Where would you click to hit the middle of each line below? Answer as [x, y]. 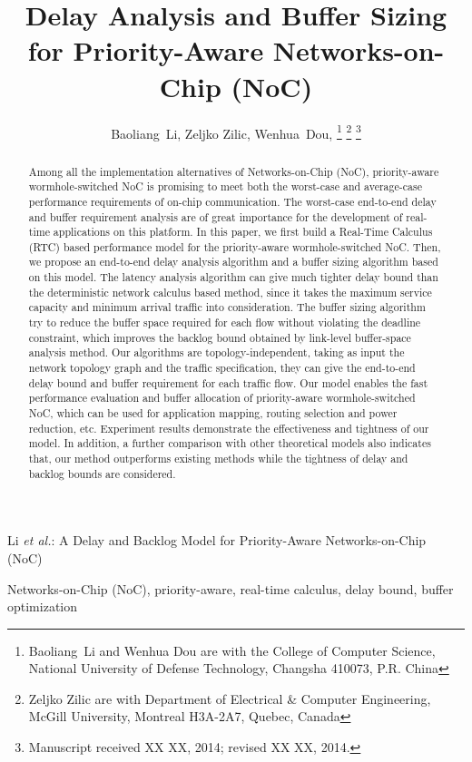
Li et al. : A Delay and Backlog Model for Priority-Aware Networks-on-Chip [217, 540]
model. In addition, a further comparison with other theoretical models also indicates [230, 443]
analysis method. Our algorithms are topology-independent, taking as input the [216, 352]
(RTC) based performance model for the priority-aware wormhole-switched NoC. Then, [235, 246]
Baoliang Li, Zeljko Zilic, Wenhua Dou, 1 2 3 [236, 132]
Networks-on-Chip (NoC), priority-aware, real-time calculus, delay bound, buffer [231, 588]
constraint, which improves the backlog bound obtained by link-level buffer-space [220, 337]
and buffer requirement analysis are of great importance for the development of [216, 216]
